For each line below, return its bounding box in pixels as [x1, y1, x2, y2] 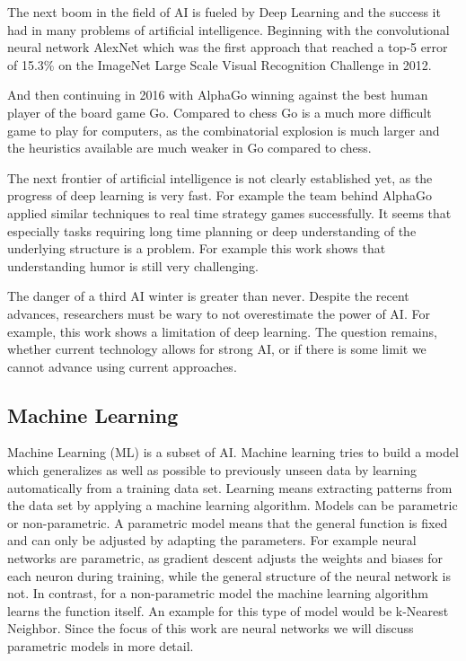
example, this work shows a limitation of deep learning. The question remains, [7, 322, 437, 340]
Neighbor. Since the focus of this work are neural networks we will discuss [7, 619, 414, 638]
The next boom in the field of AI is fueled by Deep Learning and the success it [7, 3, 441, 21]
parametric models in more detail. [7, 637, 194, 656]
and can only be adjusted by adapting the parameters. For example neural [7, 531, 417, 550]
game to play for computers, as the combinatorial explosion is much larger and [7, 120, 440, 139]
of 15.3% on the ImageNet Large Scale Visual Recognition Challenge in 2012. [7, 55, 432, 74]
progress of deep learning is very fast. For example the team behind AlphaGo [7, 186, 432, 205]
